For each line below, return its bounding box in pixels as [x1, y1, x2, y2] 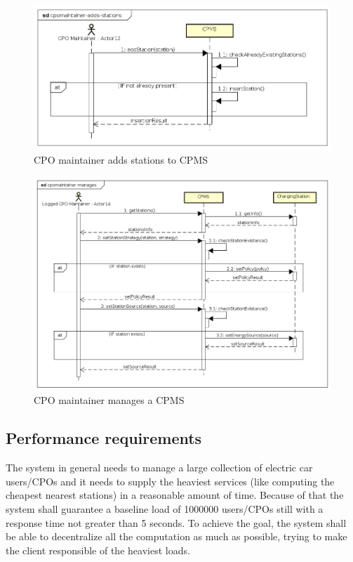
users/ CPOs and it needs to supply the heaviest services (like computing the [6, 473, 335, 488]
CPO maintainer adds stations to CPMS [34, 152, 208, 166]
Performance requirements [6, 427, 202, 449]
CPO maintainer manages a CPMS [34, 393, 185, 407]
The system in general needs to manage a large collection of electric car [6, 460, 313, 475]
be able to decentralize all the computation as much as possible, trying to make [6, 529, 347, 544]
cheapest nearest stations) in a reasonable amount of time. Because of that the [6, 488, 344, 502]
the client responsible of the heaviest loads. [6, 542, 190, 557]
